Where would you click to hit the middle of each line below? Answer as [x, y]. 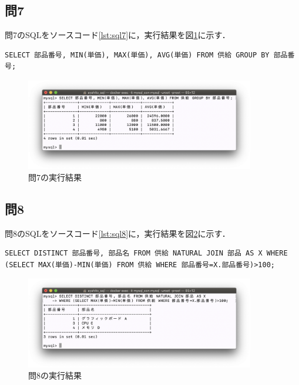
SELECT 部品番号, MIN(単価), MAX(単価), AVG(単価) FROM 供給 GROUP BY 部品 [146, 55]
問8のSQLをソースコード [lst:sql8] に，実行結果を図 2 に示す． [117, 233]
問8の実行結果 [55, 375]
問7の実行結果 [55, 177]
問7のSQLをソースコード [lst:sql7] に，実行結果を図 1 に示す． [117, 35]
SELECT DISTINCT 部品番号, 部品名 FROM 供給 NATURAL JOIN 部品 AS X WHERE [146, 253]
